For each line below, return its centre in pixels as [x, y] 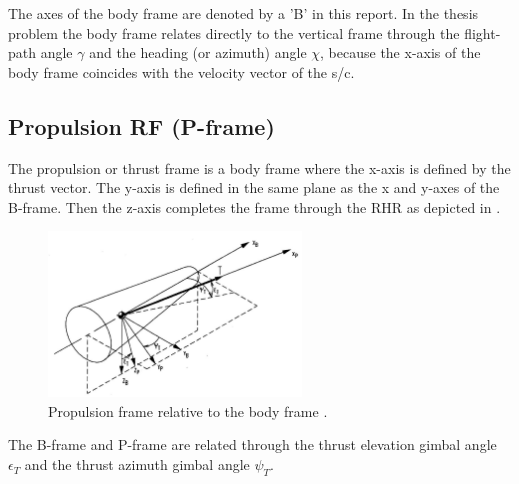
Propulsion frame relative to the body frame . [188, 410]
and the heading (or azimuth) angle [198, 52]
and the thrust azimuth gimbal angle [137, 464]
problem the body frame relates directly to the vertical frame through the [234, 32]
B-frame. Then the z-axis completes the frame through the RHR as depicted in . [254, 206]
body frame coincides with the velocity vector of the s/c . [181, 71]
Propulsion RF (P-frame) [141, 125]
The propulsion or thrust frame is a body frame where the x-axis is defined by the [259, 167]
